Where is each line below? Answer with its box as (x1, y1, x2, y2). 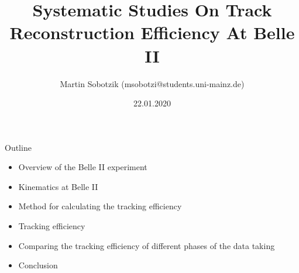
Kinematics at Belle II (18, 180, 98, 192)
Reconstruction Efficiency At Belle (9, 20, 295, 44)
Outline (5, 141, 32, 153)
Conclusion (18, 259, 58, 271)
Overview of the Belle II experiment (18, 161, 147, 173)
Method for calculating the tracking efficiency (18, 200, 182, 212)
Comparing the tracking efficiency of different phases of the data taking (18, 239, 275, 251)
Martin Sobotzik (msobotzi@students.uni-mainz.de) (60, 77, 245, 89)
